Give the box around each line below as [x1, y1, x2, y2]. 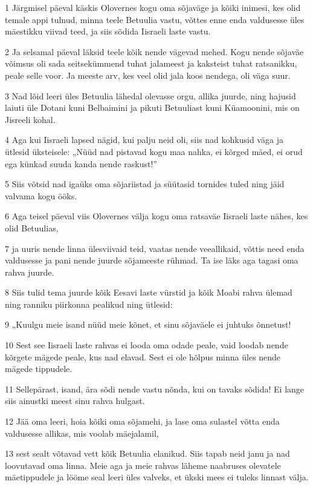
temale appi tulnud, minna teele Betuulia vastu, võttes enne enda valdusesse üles [5, 13, 305, 25]
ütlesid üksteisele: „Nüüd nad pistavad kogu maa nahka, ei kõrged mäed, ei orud [5, 145, 303, 157]
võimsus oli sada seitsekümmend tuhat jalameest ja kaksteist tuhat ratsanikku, [5, 57, 297, 70]
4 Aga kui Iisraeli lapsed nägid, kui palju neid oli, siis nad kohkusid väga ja [5, 133, 283, 146]
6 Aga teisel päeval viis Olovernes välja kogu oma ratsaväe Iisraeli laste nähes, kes [5, 210, 308, 222]
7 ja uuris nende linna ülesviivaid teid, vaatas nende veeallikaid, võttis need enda [5, 242, 305, 254]
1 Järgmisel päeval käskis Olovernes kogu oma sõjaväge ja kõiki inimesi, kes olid [5, 1, 301, 13]
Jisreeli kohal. [5, 113, 56, 125]
